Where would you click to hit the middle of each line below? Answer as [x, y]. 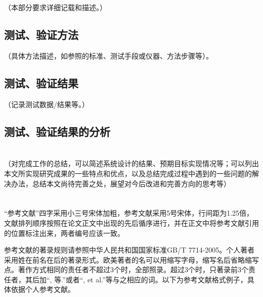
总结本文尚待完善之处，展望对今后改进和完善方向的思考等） [131, 183]
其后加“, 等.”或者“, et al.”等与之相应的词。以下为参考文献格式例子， [136, 279]
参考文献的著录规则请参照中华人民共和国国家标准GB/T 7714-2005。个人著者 [129, 250]
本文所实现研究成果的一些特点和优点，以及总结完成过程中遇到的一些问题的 [128, 173]
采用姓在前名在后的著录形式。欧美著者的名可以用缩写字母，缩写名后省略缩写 [131, 259]
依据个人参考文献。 [43, 289]
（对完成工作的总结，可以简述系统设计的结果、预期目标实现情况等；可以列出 [131, 163]
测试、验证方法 [41, 35]
